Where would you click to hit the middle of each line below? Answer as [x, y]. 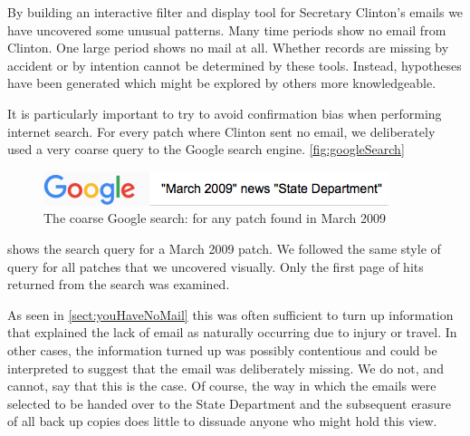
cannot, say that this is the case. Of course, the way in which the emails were [222, 386]
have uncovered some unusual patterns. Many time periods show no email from [227, 29]
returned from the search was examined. [119, 284]
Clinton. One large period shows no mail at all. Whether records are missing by [228, 48]
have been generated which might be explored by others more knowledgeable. [222, 83]
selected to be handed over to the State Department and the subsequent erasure [229, 403]
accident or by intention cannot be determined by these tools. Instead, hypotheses [235, 65]
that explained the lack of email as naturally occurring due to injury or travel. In [232, 332]
